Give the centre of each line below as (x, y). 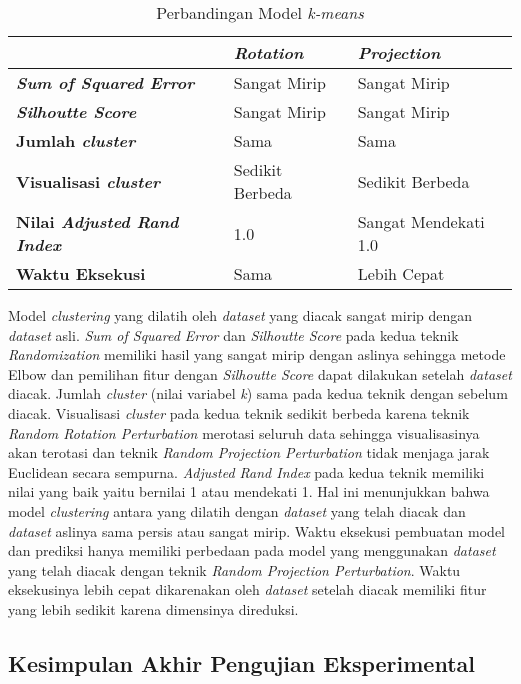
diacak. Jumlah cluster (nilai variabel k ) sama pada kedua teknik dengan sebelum (258, 393)
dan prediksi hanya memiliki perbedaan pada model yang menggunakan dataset (252, 550)
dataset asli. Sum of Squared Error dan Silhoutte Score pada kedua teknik (233, 334)
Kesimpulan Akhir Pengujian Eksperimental (241, 662)
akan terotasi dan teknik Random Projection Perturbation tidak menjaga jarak (249, 452)
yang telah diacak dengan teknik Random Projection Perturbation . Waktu (234, 569)
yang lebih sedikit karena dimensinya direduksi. (153, 608)
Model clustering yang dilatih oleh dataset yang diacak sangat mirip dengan (240, 315)
